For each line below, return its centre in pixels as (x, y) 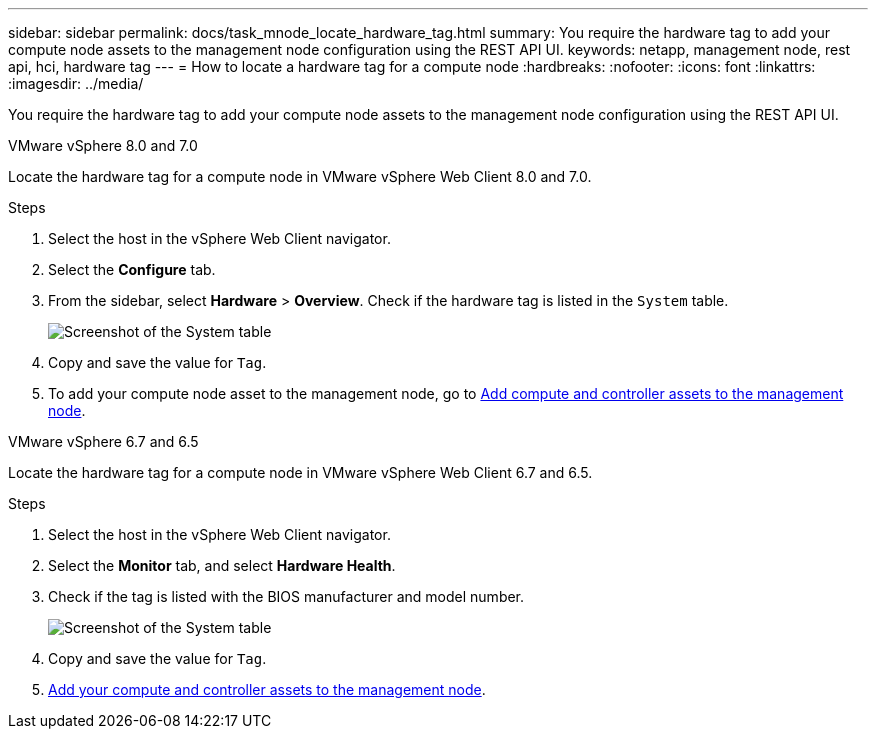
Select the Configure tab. (132, 269)
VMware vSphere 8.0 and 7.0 (103, 145)
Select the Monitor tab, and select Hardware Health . (222, 565)
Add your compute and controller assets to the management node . (267, 689)
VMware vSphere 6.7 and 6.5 (103, 441)
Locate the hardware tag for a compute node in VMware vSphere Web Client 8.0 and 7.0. (300, 176)
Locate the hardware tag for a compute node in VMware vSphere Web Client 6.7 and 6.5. (300, 472)
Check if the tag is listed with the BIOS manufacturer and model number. (286, 596)
